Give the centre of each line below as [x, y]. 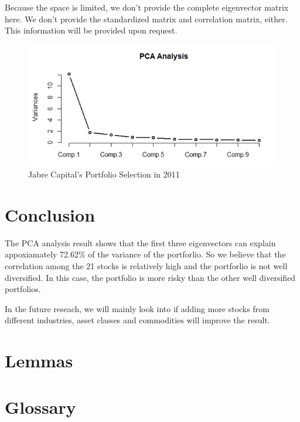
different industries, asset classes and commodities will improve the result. [137, 320]
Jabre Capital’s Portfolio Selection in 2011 [104, 174]
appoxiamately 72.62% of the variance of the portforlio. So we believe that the [145, 254]
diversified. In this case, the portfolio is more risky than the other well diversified [150, 277]
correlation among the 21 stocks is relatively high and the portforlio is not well [146, 266]
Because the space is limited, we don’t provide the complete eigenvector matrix [147, 7]
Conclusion [50, 214]
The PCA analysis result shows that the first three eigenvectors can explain [140, 242]
